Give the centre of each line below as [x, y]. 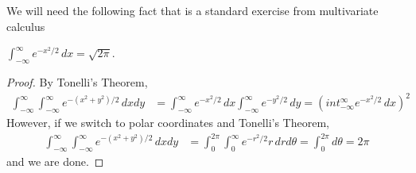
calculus [26, 26]
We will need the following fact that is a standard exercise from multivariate [192, 10]
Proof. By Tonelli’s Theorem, [77, 81]
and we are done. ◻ [55, 161]
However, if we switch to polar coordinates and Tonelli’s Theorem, [168, 122]
